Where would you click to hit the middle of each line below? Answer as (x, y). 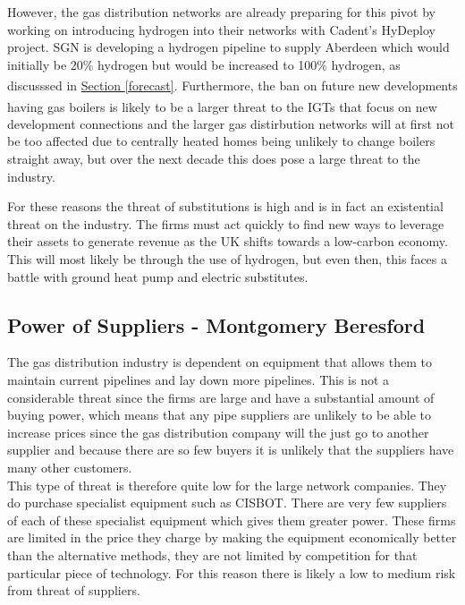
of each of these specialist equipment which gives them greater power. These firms (232, 520)
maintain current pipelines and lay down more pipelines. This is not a (199, 380)
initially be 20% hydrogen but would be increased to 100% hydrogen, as (204, 64)
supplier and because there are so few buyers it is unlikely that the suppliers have (231, 450)
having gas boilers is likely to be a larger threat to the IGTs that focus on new (222, 106)
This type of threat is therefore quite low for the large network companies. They (227, 485)
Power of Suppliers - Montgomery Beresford (216, 324)
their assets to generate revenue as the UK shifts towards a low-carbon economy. (228, 241)
